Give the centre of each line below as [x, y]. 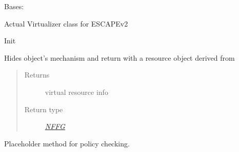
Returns [37, 75]
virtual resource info [76, 92]
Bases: [14, 6]
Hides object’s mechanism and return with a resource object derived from [120, 57]
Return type [44, 109]
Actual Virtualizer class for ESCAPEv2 [66, 23]
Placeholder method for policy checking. [67, 143]
